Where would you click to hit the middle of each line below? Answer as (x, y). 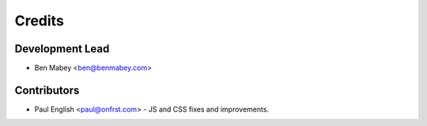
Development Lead (62, 49)
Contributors (47, 90)
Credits (40, 21)
